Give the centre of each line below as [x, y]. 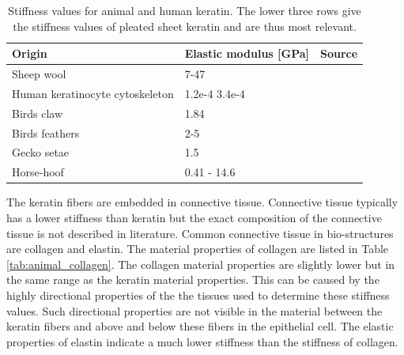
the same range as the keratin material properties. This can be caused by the [193, 279]
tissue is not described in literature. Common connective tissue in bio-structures [200, 233]
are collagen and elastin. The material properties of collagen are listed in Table [198, 249]
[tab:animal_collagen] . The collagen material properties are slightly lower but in [201, 264]
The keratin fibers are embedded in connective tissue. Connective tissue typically [202, 202]
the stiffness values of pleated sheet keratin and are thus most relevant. [185, 26]
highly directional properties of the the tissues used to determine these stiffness [198, 295]
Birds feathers [46, 132]
